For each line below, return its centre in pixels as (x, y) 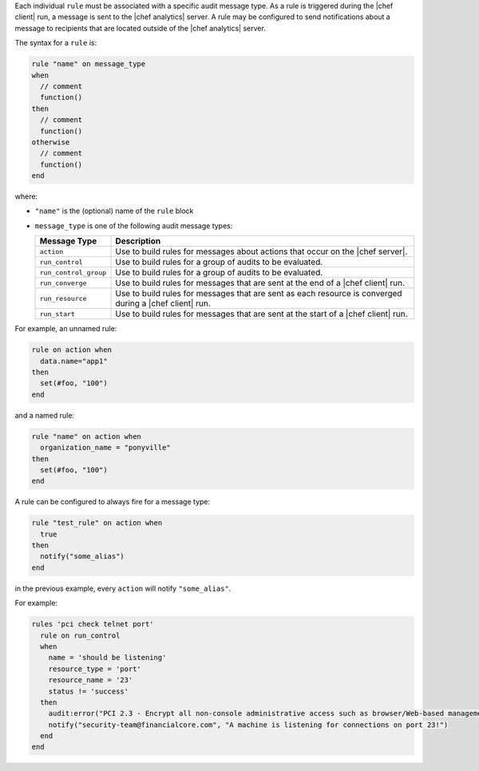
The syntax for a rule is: (56, 43)
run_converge (63, 283)
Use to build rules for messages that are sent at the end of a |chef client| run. (260, 283)
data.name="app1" (74, 361)
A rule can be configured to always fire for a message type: (113, 502)
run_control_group (73, 273)
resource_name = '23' (91, 680)
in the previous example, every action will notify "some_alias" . (123, 588)
